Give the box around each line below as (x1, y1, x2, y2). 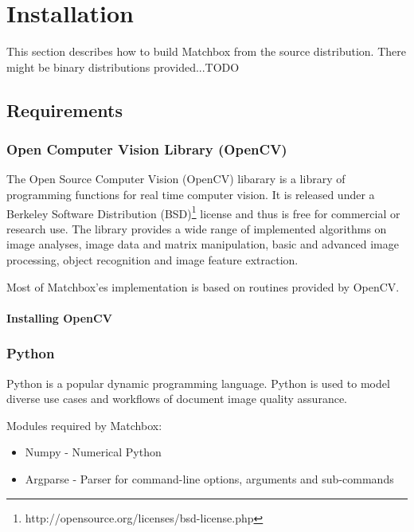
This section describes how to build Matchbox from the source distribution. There (6, 43, 406, 60)
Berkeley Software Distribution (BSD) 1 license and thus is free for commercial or (6, 202, 400, 221)
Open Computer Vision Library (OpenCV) (6, 139, 287, 159)
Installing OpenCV (6, 309, 112, 326)
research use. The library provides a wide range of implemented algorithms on (6, 220, 387, 237)
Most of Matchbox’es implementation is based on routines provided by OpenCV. (6, 278, 400, 295)
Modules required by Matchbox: (6, 417, 162, 433)
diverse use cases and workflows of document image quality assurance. (6, 390, 347, 407)
